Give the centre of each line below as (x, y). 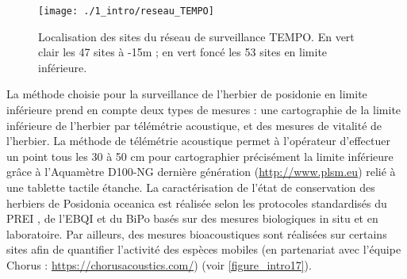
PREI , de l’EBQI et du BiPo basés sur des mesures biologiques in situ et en (192, 218)
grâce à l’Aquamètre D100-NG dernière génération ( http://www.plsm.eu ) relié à (201, 172)
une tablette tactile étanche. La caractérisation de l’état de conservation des (191, 187)
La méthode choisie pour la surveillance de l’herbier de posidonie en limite (187, 94)
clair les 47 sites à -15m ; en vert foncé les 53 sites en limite (183, 52)
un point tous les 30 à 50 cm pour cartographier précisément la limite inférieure (200, 156)
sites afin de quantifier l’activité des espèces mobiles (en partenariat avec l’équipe (204, 249)
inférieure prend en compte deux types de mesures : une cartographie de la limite (204, 110)
